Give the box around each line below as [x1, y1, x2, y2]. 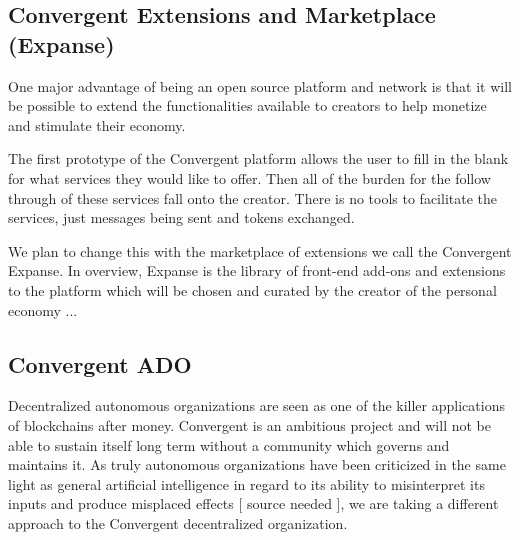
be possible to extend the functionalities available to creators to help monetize [8, 95, 487, 116]
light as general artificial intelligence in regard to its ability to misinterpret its [8, 473, 485, 494]
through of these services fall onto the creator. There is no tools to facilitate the [8, 187, 497, 208]
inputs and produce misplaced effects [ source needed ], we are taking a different [8, 493, 499, 514]
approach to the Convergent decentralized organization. [8, 512, 348, 533]
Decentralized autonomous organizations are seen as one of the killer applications [8, 395, 505, 416]
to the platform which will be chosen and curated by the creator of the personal [8, 279, 497, 300]
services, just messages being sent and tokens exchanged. [8, 207, 355, 228]
